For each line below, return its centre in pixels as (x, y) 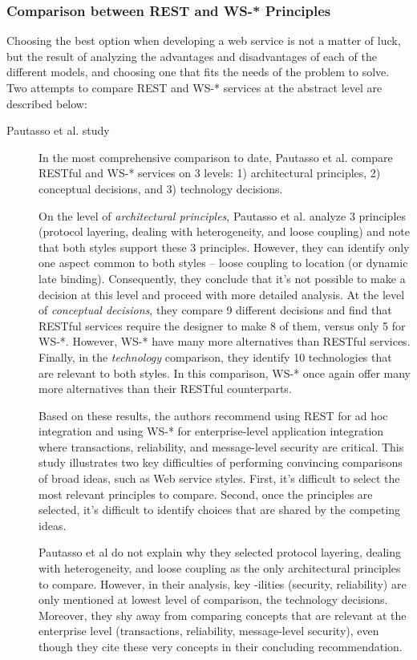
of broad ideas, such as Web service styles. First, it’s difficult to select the (219, 478)
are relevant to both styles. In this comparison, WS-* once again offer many (225, 373)
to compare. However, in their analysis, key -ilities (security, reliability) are (223, 583)
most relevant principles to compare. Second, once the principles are (206, 494)
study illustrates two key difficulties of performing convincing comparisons (221, 462)
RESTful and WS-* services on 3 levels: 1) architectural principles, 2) (210, 173)
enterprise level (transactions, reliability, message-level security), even (209, 631)
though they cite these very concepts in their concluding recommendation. (221, 646)
